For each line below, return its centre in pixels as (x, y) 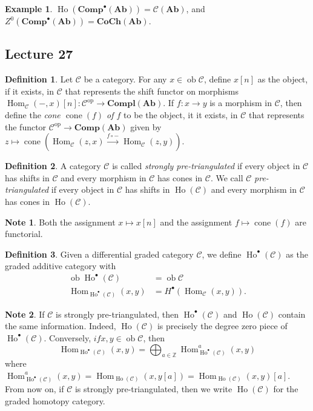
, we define (222, 254)
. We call (227, 177)
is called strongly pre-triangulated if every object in (206, 166)
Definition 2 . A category (53, 166)
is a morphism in (241, 103)
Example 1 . (29, 8)
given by (146, 126)
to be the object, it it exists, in (181, 114)
